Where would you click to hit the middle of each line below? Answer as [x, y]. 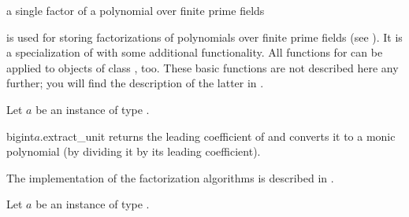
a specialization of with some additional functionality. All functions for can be [195, 52]
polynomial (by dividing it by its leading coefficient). [134, 151]
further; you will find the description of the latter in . [135, 83]
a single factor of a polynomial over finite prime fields [136, 10]
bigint [20, 136]
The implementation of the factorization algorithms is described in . [170, 177]
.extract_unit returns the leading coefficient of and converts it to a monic [218, 136]
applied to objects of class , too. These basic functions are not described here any [203, 67]
